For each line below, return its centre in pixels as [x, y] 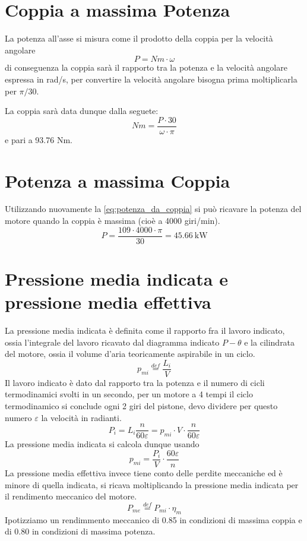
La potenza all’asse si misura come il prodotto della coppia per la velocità [139, 38]
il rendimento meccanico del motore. [71, 496]
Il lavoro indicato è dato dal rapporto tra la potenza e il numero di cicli [135, 382]
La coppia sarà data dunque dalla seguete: [82, 111]
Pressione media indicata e [116, 278]
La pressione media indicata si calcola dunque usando [102, 444]
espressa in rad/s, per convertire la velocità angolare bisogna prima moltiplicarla [151, 79]
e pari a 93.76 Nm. [39, 139]
